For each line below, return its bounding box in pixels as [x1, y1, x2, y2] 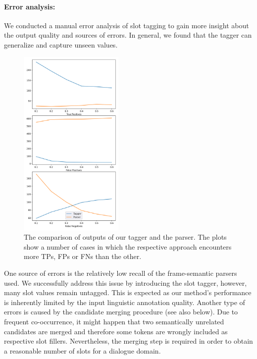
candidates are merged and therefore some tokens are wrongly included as [4, 326, 228, 336]
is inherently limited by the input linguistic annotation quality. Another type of [4, 297, 245, 307]
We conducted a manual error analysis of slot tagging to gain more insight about [4, 20, 249, 30]
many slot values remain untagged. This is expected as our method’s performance [4, 287, 252, 298]
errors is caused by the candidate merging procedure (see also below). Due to [4, 307, 238, 317]
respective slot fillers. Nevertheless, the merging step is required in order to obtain [4, 336, 253, 346]
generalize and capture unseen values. [4, 39, 118, 50]
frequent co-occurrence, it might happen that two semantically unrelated [4, 316, 224, 327]
